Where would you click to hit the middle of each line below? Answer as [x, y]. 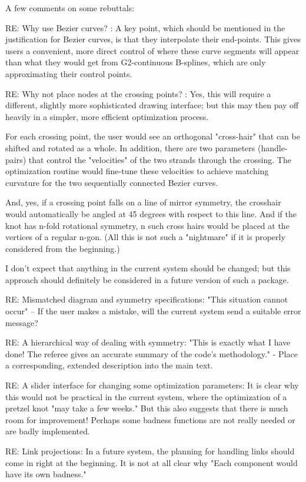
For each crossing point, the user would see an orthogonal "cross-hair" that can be [153, 136]
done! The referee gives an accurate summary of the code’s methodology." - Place [152, 353]
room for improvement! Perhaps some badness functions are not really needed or [150, 419]
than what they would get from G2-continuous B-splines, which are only [136, 62]
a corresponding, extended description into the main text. [109, 365]
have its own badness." [46, 474]
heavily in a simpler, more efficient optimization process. [107, 116]
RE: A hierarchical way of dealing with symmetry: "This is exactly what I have [148, 342]
